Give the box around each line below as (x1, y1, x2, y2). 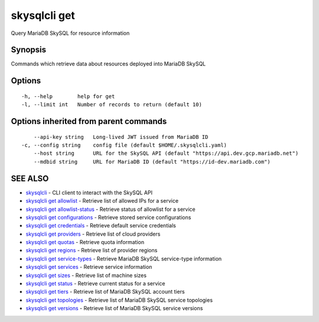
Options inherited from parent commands (11, 116, 167, 126)
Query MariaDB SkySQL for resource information (11, 30, 130, 37)
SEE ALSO (11, 173, 49, 183)
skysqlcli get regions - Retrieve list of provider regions (25, 247, 158, 254)
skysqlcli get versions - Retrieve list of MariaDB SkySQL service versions (25, 305, 203, 312)
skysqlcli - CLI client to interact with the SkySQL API (25, 189, 153, 196)
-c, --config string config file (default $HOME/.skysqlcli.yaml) (21, 142, 227, 149)
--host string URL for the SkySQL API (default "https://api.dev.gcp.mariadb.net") (33, 150, 299, 157)
